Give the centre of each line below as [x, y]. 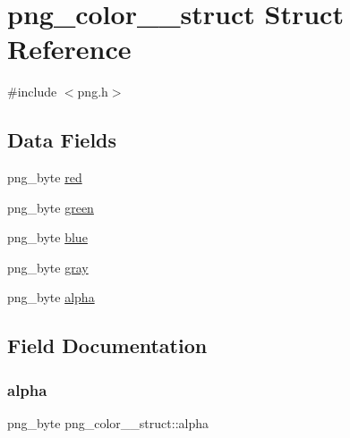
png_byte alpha [51, 297]
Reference [69, 49]
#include [32, 92]
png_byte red [45, 177]
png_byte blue [47, 237]
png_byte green [51, 207]
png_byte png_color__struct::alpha [108, 423]
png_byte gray [48, 267]
